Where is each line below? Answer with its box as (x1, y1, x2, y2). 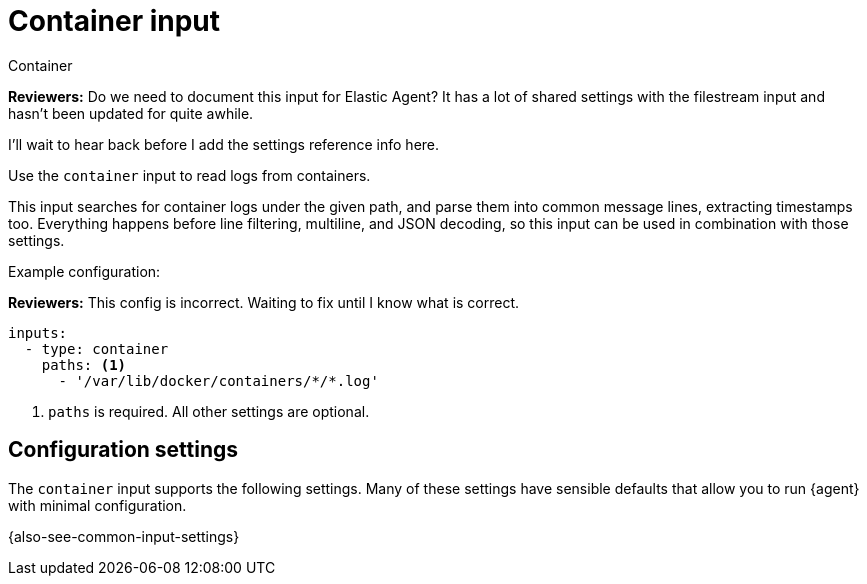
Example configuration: (8, 262, 161, 280)
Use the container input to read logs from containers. (8, 166, 371, 184)
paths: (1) (41, 356, 127, 373)
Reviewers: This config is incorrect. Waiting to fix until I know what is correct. (8, 293, 520, 311)
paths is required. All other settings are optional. (48, 402, 370, 420)
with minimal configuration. (8, 496, 187, 514)
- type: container (24, 340, 169, 357)
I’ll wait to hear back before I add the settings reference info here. (8, 135, 440, 153)
